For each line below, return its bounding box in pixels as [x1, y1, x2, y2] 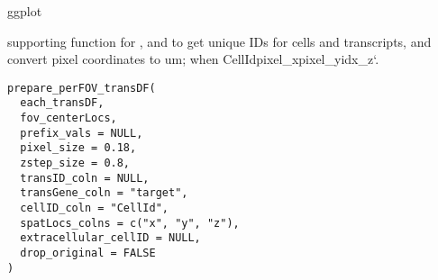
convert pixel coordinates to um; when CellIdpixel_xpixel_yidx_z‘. [7, 50, 379, 68]
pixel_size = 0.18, [20, 141, 137, 155]
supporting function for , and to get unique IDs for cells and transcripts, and [7, 32, 432, 50]
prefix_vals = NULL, [20, 126, 143, 140]
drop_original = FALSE [20, 247, 156, 259]
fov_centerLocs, [20, 112, 117, 125]
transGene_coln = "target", [20, 186, 188, 200]
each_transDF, [20, 96, 105, 110]
